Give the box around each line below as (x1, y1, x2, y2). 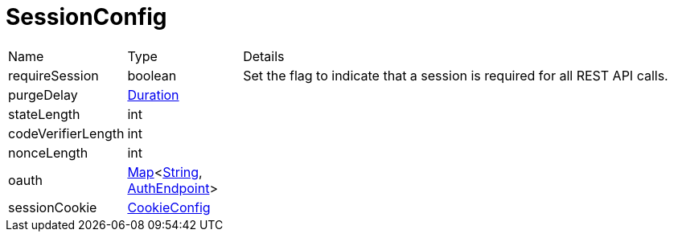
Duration (127, 86, 179, 103)
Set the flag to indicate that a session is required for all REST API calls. (243, 67, 668, 84)
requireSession (8, 67, 99, 84)
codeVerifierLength (8, 125, 125, 142)
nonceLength (8, 144, 88, 161)
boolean (127, 67, 177, 84)
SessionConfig (6, 3, 167, 31)
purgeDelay (8, 86, 78, 103)
